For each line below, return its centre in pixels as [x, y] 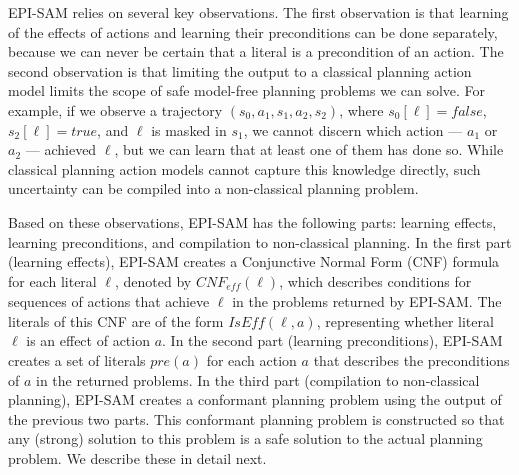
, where [361, 109]
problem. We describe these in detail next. [137, 457]
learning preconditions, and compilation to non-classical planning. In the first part [260, 241]
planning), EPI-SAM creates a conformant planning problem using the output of [255, 399]
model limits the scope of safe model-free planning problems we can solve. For [247, 90]
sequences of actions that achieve [109, 301]
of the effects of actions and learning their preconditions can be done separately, [253, 31]
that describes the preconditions [411, 359]
